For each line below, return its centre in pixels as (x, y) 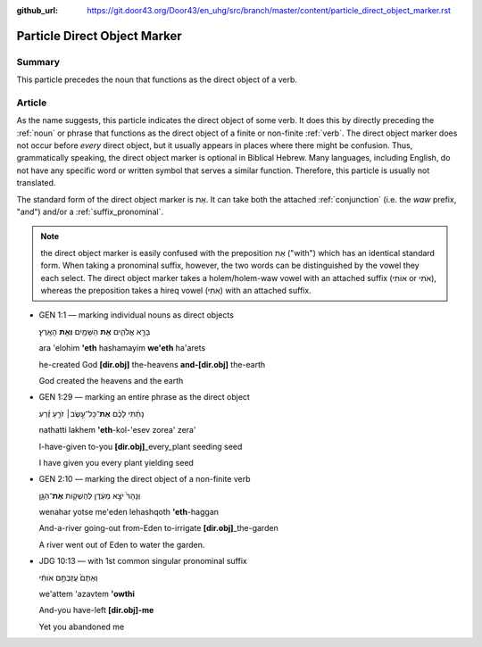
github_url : (37, 10)
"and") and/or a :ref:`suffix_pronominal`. (90, 212)
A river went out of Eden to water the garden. (122, 544)
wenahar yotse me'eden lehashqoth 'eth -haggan (129, 512)
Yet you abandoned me (82, 626)
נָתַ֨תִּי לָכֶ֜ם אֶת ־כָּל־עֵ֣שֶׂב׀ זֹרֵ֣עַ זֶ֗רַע (91, 413)
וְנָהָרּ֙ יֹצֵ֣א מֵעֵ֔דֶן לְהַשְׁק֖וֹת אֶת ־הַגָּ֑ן (90, 495)
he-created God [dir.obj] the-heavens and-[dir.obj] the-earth (152, 364)
